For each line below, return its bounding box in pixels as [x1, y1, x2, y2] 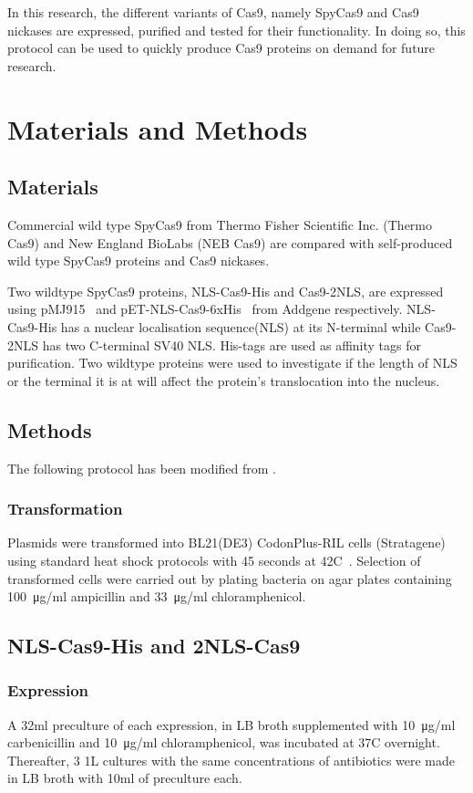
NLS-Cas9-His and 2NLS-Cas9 [7, 631, 301, 660]
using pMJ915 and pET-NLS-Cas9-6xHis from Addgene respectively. [7, 299, 403, 318]
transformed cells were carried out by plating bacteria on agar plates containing [7, 569, 452, 588]
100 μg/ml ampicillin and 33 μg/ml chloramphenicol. [7, 587, 306, 606]
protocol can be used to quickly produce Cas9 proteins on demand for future [7, 38, 436, 57]
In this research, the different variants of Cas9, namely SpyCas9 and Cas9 [7, 3, 419, 21]
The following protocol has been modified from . [7, 458, 276, 477]
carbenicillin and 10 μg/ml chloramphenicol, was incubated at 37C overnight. [7, 733, 440, 752]
